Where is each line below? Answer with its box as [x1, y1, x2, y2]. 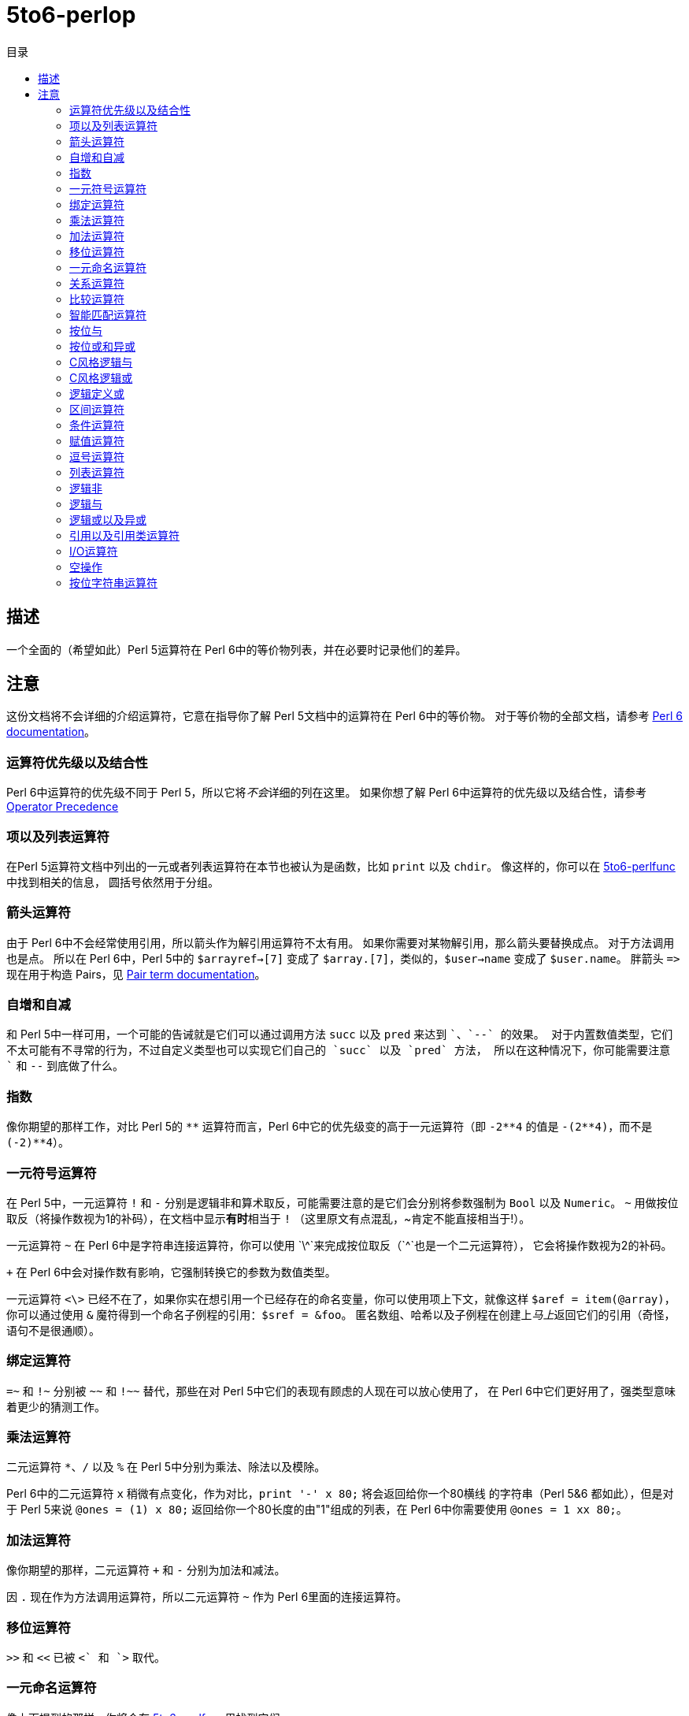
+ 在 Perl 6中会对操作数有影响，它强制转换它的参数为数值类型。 [6, 1265, 336, 1279]
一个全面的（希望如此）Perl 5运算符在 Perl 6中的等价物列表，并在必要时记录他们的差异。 [6, 642, 467, 656]
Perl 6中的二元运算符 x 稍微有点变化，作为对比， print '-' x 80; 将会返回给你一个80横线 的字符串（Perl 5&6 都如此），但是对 [6, 1487, 674, 1501]
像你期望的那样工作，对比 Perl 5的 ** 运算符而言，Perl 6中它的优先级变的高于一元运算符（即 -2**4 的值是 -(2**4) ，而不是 [6, 1120, 653, 1134]
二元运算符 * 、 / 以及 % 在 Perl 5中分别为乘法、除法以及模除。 [6, 1460, 326, 1474]
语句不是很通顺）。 [6, 1323, 100, 1337]
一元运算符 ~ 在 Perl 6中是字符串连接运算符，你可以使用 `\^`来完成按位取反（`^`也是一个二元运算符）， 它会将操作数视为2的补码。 [6, 1238, 672, 1252]
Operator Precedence [6, 800, 119, 814]
